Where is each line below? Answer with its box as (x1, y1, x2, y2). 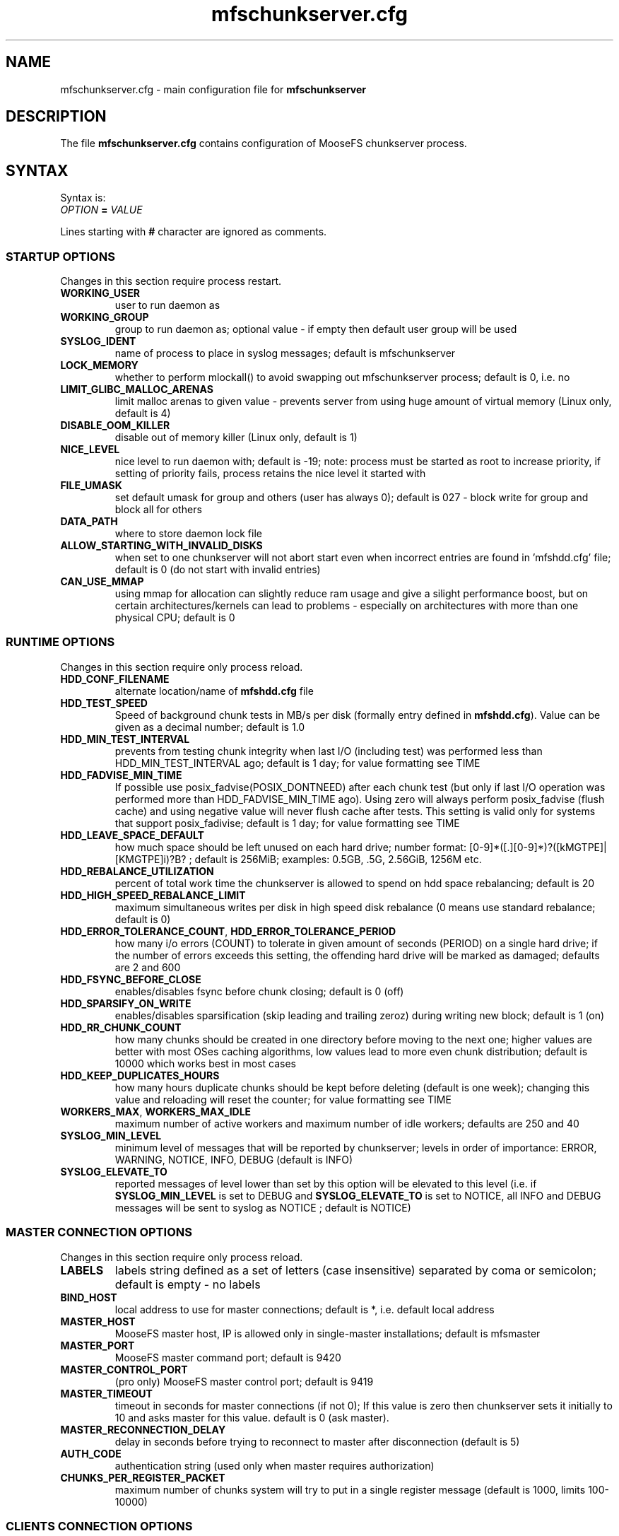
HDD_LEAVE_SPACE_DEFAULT (60, 828, 204, 841)
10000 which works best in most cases (114, 1057, 296, 1069)
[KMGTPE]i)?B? (114, 852, 187, 865)
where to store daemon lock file (114, 527, 262, 540)
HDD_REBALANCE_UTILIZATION (60, 864, 214, 877)
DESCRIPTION (6, 107, 107, 126)
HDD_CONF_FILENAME (60, 672, 170, 685)
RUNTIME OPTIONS (6, 635, 115, 650)
